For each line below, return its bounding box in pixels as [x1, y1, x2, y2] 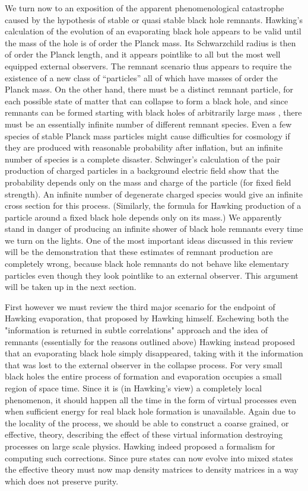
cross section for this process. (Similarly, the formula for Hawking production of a [5, 199, 301, 212]
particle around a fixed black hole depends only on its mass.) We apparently [5, 211, 282, 223]
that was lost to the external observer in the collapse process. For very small [5, 358, 282, 371]
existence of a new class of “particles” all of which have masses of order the [5, 71, 278, 84]
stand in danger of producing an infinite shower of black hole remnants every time [5, 222, 303, 235]
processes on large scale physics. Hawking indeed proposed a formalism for [5, 439, 275, 452]
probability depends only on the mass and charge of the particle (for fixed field [5, 176, 291, 188]
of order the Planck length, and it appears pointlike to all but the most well [5, 48, 281, 60]
